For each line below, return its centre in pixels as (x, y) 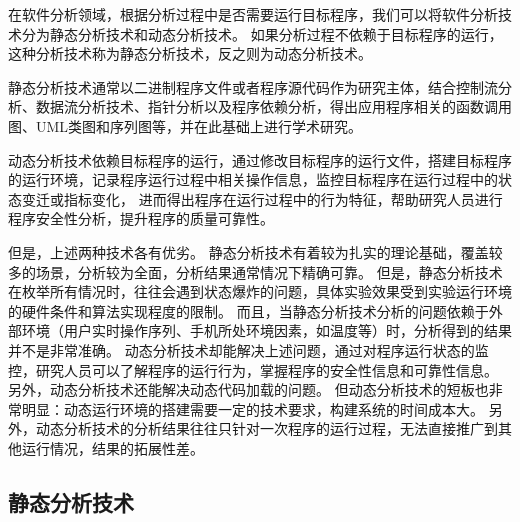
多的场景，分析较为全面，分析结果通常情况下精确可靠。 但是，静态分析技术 (255, 271)
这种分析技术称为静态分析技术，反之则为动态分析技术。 (190, 53)
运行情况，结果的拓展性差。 (112, 447)
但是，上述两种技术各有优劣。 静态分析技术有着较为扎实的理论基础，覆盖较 (255, 251)
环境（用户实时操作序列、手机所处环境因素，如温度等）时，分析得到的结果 (266, 330)
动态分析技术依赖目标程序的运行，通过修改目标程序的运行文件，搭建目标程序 (260, 159)
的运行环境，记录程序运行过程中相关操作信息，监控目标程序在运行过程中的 (253, 179)
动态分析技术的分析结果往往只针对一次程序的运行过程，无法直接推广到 (266, 428)
